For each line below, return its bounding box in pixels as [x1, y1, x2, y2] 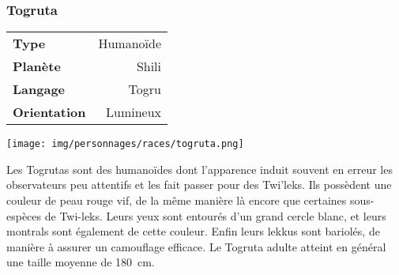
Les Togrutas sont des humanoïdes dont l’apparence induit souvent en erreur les [6, 160, 393, 177]
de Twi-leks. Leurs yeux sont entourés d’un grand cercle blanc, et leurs [44, 207, 386, 224]
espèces [6, 207, 42, 224]
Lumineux [105, 103, 162, 122]
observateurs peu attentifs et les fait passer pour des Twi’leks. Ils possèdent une [6, 176, 392, 193]
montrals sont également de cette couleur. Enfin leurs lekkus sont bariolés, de [6, 223, 380, 239]
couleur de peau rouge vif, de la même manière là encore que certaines [6, 192, 347, 209]
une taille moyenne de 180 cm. [6, 254, 155, 270]
